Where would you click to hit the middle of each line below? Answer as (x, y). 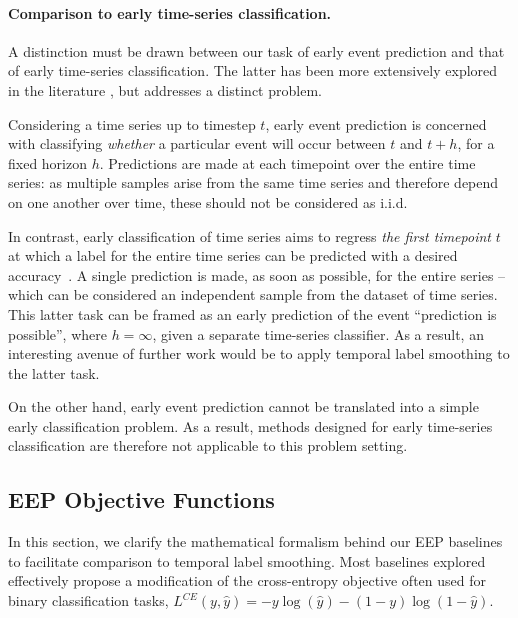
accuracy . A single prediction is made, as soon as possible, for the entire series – (257, 274)
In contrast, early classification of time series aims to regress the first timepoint (249, 235)
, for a (476, 143)
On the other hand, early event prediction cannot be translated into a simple (243, 406)
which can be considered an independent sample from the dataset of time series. (253, 294)
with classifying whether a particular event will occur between (197, 143)
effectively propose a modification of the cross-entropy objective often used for (247, 580)
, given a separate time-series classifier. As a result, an (318, 333)
